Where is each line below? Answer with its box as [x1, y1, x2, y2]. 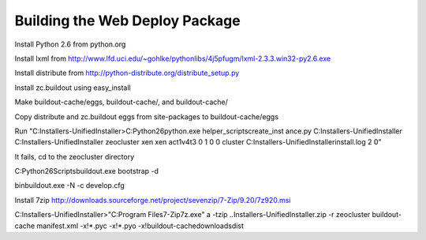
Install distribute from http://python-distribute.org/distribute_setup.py [14, 68, 240, 78]
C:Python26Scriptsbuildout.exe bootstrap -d [14, 167, 159, 176]
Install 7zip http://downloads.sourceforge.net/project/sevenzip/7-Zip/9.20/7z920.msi [14, 195, 291, 204]
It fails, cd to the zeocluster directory [14, 152, 134, 161]
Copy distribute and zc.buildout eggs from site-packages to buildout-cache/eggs [14, 111, 279, 122]
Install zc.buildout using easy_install [14, 83, 131, 92]
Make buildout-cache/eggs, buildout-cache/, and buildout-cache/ [14, 97, 229, 107]
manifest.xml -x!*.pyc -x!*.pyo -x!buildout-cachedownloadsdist [36, 221, 245, 231]
